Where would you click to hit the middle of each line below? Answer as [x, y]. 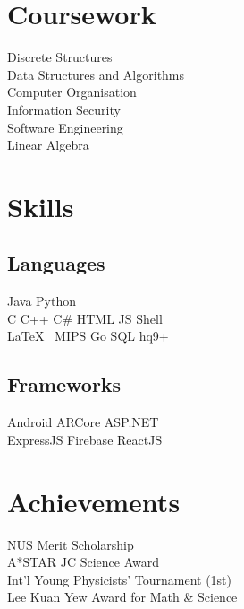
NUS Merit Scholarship [71, 544]
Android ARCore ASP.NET [83, 422]
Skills [41, 206]
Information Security [64, 109]
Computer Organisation [72, 92]
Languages [56, 263]
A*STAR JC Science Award [83, 562]
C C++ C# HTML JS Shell [85, 318]
